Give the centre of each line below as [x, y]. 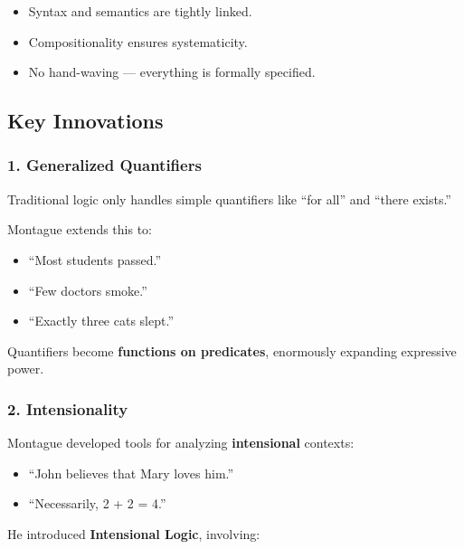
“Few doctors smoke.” [88, 290]
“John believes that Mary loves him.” [131, 473]
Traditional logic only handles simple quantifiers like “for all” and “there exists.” [229, 199]
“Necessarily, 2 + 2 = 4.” [97, 503]
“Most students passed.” [95, 259]
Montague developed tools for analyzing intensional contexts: [181, 443]
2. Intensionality [68, 408]
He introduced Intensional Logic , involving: [134, 533]
